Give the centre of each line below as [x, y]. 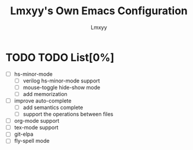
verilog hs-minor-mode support [61, 81]
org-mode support [37, 121]
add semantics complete [53, 107]
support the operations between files [68, 114]
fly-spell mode [32, 141]
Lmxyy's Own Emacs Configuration [99, 11]
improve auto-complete [43, 100]
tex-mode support [36, 127]
